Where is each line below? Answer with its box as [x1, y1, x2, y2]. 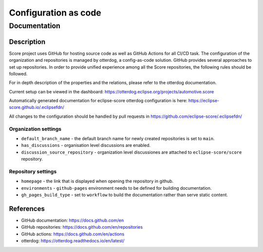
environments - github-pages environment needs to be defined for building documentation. [21, 185, 212, 191]
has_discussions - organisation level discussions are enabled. [21, 143, 151, 148]
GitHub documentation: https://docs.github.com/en [21, 217, 124, 223]
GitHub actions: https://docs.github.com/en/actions [21, 231, 125, 237]
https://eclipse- [188, 98, 220, 104]
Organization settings [9, 126, 62, 132]
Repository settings [9, 168, 57, 175]
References [9, 204, 45, 213]
